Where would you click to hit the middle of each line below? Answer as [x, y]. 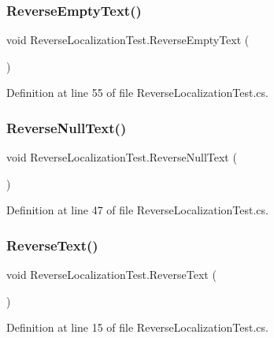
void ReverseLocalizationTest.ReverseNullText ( [122, 157]
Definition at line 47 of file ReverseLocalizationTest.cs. [137, 210]
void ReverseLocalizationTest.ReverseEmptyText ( [128, 40]
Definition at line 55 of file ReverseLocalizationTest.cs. [137, 93]
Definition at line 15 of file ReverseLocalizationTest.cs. [137, 327]
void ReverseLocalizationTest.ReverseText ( [111, 275]
